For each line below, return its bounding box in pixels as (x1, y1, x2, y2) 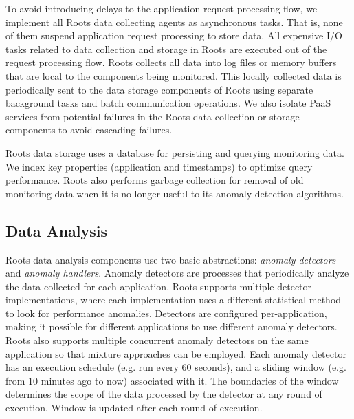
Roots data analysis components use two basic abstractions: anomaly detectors (5, 252, 336, 266)
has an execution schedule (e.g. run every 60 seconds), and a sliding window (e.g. (5, 360, 346, 374)
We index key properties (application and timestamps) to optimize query (5, 159, 313, 173)
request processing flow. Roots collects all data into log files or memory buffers (5, 55, 337, 69)
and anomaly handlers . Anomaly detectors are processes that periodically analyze (5, 266, 349, 280)
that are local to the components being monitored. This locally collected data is (5, 68, 342, 83)
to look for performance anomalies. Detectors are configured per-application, (5, 305, 327, 320)
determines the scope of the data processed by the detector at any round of (5, 387, 322, 401)
